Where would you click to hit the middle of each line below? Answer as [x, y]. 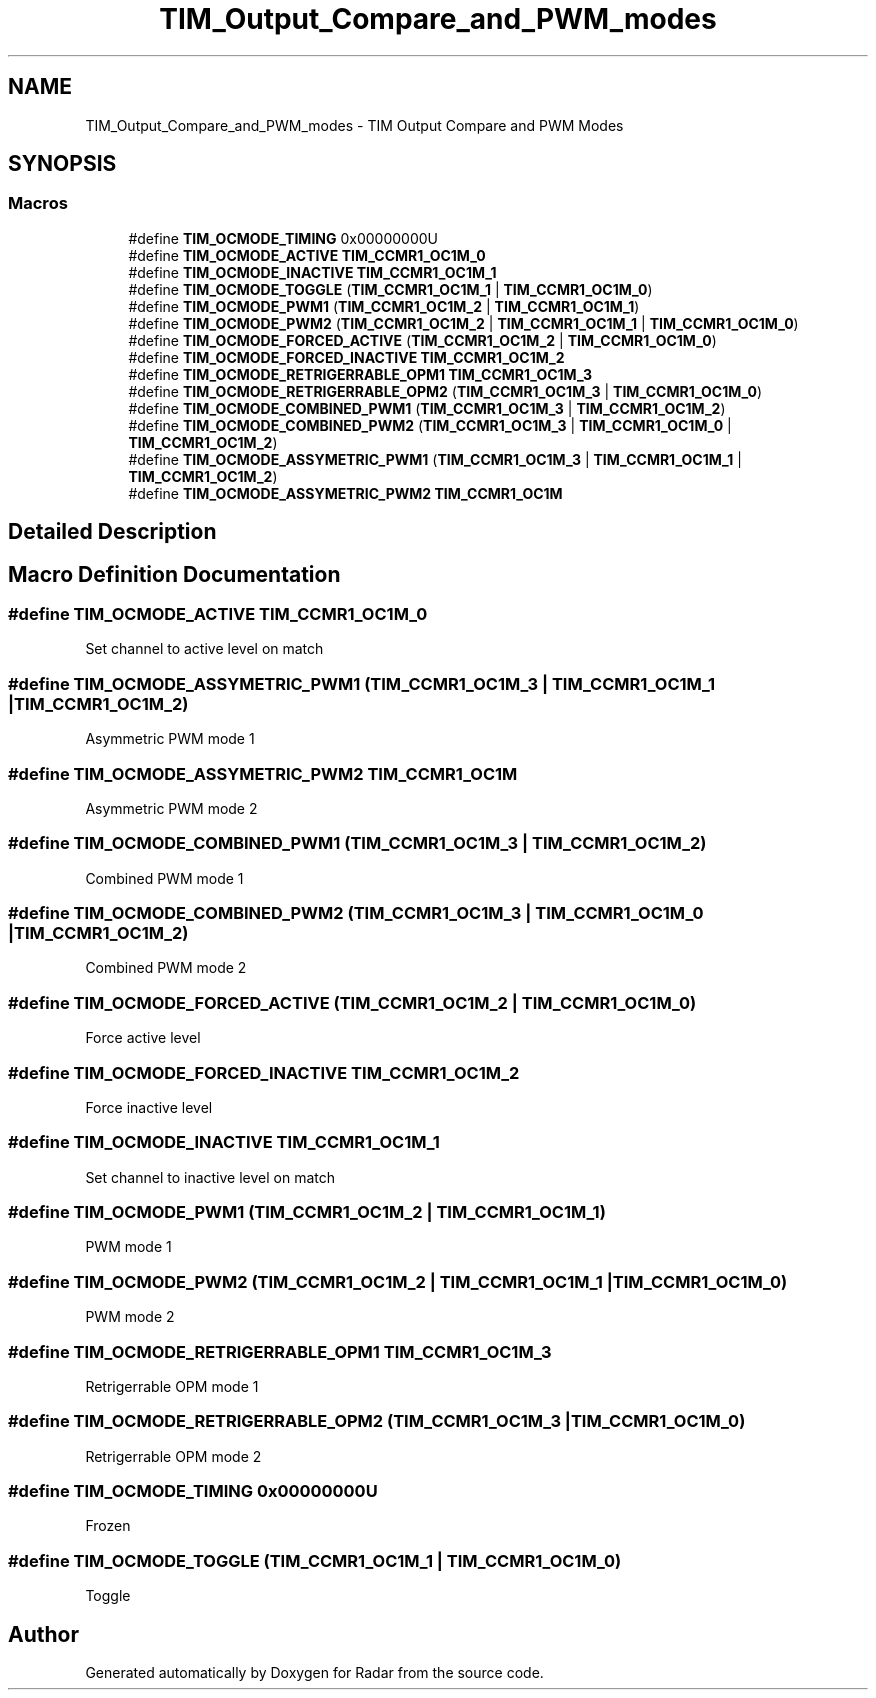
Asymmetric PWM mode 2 [171, 808]
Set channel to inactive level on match [210, 1177]
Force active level [143, 1038]
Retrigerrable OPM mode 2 [173, 1456]
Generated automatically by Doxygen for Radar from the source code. [314, 1673]
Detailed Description [112, 532]
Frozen [108, 1526]
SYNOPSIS [62, 164]
